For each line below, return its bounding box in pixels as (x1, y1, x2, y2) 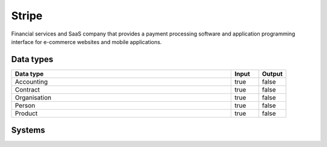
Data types (11, 54, 54, 64)
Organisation (15, 93, 51, 102)
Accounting (15, 77, 48, 86)
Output (262, 69, 283, 78)
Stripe (11, 9, 43, 22)
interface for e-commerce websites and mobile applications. (11, 38, 162, 45)
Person (15, 101, 36, 110)
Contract (15, 85, 41, 93)
